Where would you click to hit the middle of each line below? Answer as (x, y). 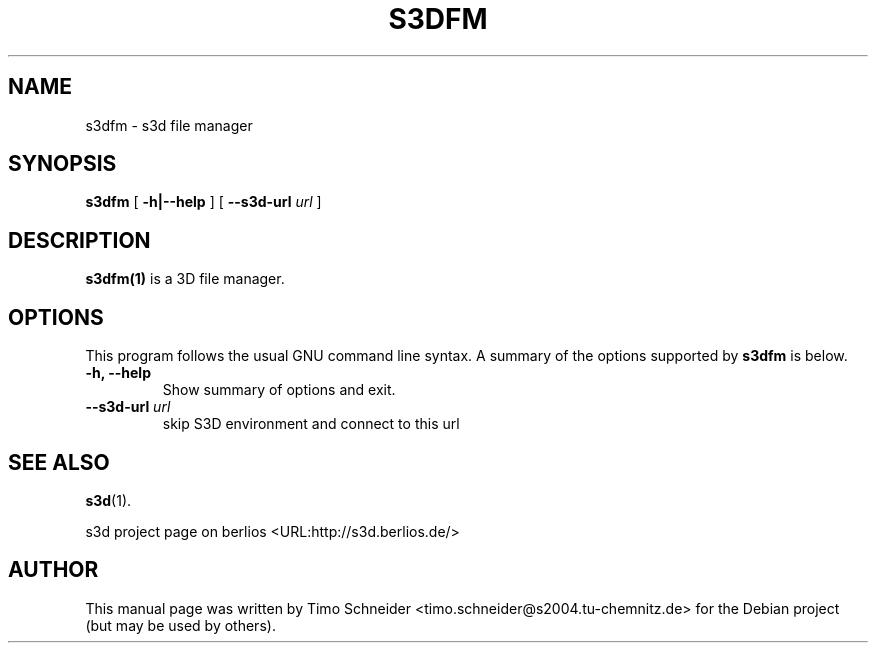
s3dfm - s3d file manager (169, 125)
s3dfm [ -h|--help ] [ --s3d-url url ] (203, 202)
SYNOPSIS (62, 164)
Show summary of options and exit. (279, 390)
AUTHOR (53, 570)
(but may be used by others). (180, 625)
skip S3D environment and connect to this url (311, 424)
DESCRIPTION (79, 240)
